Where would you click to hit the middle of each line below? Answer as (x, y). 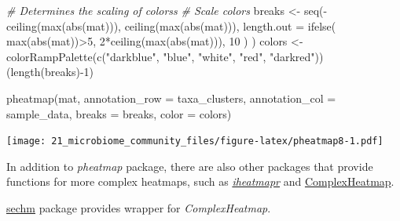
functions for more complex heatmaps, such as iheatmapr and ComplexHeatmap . (200, 181)
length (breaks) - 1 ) (52, 72)
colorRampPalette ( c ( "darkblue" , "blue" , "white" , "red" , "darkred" (161, 56)
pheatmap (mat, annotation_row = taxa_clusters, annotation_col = (171, 98)
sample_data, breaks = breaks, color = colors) (119, 113)
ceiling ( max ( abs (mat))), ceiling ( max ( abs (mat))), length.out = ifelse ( (171, 25)
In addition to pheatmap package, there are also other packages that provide (190, 166)
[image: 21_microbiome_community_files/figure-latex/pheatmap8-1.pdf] (195, 141)
